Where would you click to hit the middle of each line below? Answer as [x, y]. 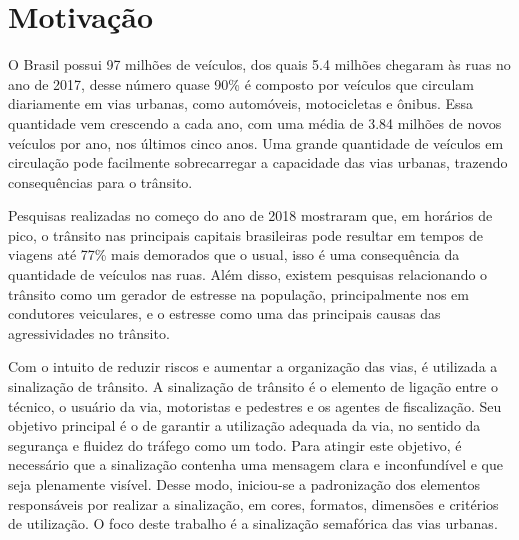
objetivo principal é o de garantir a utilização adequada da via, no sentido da [244, 425]
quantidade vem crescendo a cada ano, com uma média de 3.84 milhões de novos [255, 122]
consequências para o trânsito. [100, 181]
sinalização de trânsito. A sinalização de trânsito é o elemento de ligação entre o [253, 386]
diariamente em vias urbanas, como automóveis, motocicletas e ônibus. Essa [241, 103]
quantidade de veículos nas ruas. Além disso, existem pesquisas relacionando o [248, 274]
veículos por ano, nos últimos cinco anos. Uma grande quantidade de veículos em [256, 142]
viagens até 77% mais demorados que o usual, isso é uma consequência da [234, 254]
